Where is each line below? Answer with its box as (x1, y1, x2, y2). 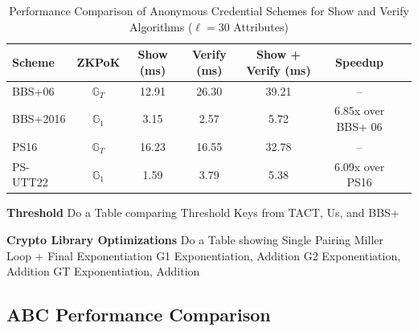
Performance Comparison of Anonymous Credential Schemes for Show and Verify (9, 2, 409, 18)
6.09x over (334, 157, 385, 174)
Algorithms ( (129, 18, 193, 35)
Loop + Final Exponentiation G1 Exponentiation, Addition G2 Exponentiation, (6, 247, 401, 264)
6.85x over (334, 102, 385, 119)
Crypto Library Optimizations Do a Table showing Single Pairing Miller (6, 231, 383, 248)
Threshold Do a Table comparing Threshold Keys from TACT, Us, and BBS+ (6, 204, 400, 221)
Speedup (335, 53, 384, 70)
